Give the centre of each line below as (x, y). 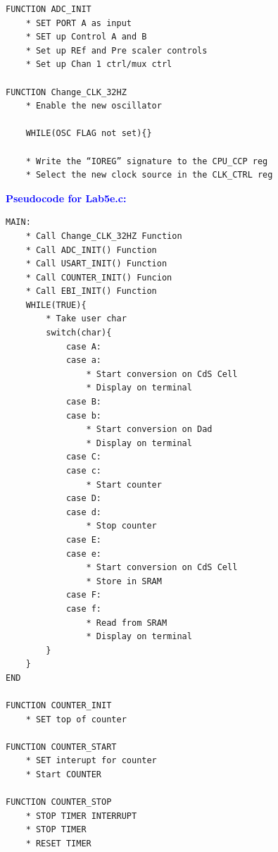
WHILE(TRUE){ (56, 305)
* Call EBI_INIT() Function (91, 291)
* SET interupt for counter (91, 761)
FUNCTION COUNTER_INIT (59, 706)
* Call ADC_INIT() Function (91, 250)
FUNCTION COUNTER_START (61, 747)
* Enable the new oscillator (94, 106)
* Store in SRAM (124, 581)
